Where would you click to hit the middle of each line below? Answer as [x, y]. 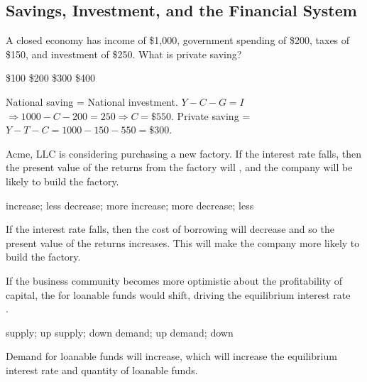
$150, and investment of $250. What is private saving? [124, 54]
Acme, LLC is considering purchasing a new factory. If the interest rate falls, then [184, 153]
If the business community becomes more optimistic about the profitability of [174, 280]
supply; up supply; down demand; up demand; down [120, 332]
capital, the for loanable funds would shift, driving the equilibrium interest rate [178, 294]
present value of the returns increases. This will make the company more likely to [183, 242]
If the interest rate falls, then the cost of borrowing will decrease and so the [170, 229]
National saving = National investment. [92, 101]
